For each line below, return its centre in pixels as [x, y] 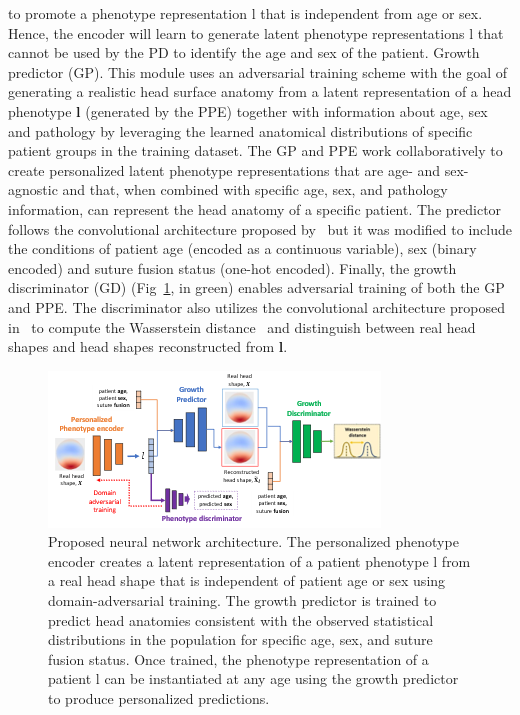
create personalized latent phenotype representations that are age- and [224, 169]
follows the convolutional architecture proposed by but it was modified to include [260, 228]
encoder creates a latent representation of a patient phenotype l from [259, 560]
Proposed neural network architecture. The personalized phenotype [253, 541]
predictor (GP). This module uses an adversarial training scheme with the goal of [258, 71]
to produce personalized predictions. [159, 698]
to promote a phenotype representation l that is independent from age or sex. [245, 13]
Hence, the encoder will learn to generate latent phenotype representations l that [256, 32]
